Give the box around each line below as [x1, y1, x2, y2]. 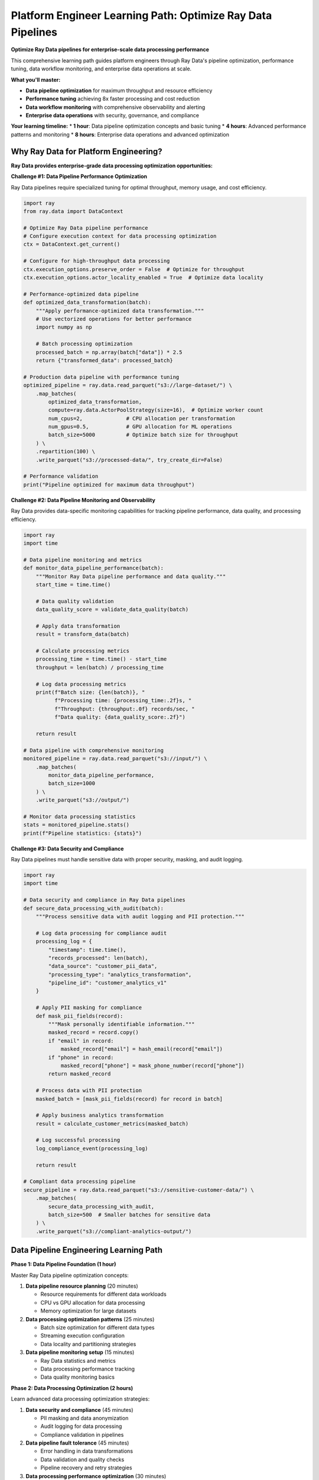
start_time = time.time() [35, 581, 111, 588]
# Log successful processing [35, 1137, 121, 1144]
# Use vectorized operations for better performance [35, 316, 192, 322]
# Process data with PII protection [35, 1087, 142, 1094]
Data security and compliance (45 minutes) [25, 1406, 134, 1413]
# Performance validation [23, 473, 99, 480]
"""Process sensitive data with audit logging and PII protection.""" [35, 913, 245, 920]
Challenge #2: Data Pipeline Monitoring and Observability [11, 496, 156, 503]
